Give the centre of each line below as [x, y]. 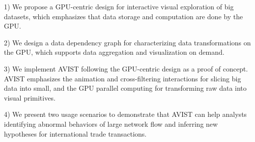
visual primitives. [30, 97]
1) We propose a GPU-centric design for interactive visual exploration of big [119, 6]
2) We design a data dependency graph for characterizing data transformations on [127, 42]
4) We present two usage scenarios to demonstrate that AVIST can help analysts [126, 114]
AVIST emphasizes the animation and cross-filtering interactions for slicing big [123, 78]
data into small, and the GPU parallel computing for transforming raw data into [125, 88]
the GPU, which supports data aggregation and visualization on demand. [114, 52]
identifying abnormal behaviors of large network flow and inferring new [111, 124]
